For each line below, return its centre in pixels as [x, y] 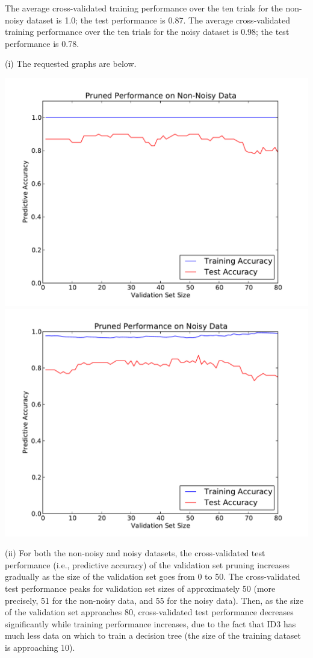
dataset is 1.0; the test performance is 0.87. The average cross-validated [158, 20]
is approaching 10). [40, 647]
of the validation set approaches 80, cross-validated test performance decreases [149, 612]
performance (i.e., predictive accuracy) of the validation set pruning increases [147, 564]
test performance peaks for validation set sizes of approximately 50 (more [140, 588]
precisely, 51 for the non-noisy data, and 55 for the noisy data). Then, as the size [154, 600]
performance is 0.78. [42, 43]
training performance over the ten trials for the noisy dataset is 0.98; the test [147, 32]
